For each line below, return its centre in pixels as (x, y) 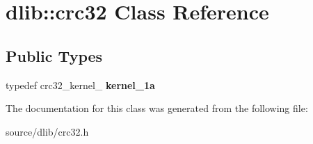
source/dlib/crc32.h (47, 131)
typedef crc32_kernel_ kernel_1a (80, 85)
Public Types (54, 55)
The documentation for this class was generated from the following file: (157, 108)
